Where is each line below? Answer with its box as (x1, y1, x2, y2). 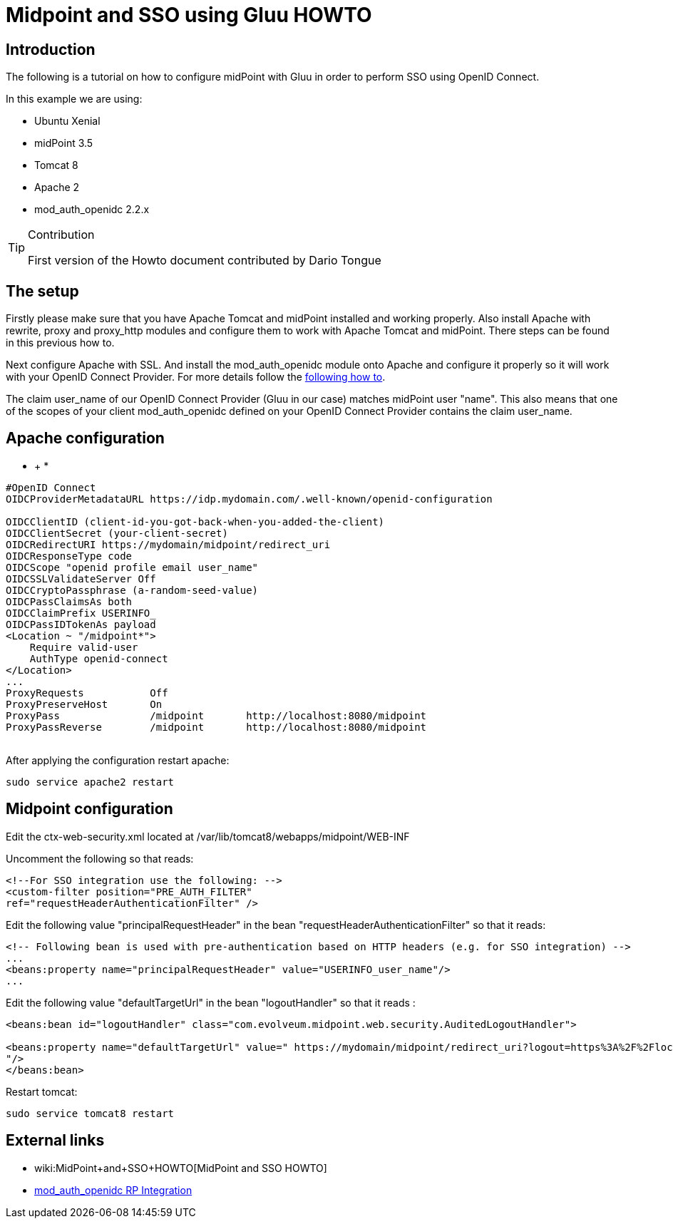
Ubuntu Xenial (34, 115, 101, 128)
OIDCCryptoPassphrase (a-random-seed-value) (6, 584, 259, 596)
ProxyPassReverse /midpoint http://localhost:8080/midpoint (6, 721, 427, 733)
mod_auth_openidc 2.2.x (34, 203, 150, 216)
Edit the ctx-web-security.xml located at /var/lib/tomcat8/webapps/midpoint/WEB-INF (6, 830, 410, 843)
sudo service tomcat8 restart (6, 1107, 175, 1119)
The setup (6, 282, 79, 300)
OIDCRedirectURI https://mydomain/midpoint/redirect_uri (6, 538, 331, 550)
